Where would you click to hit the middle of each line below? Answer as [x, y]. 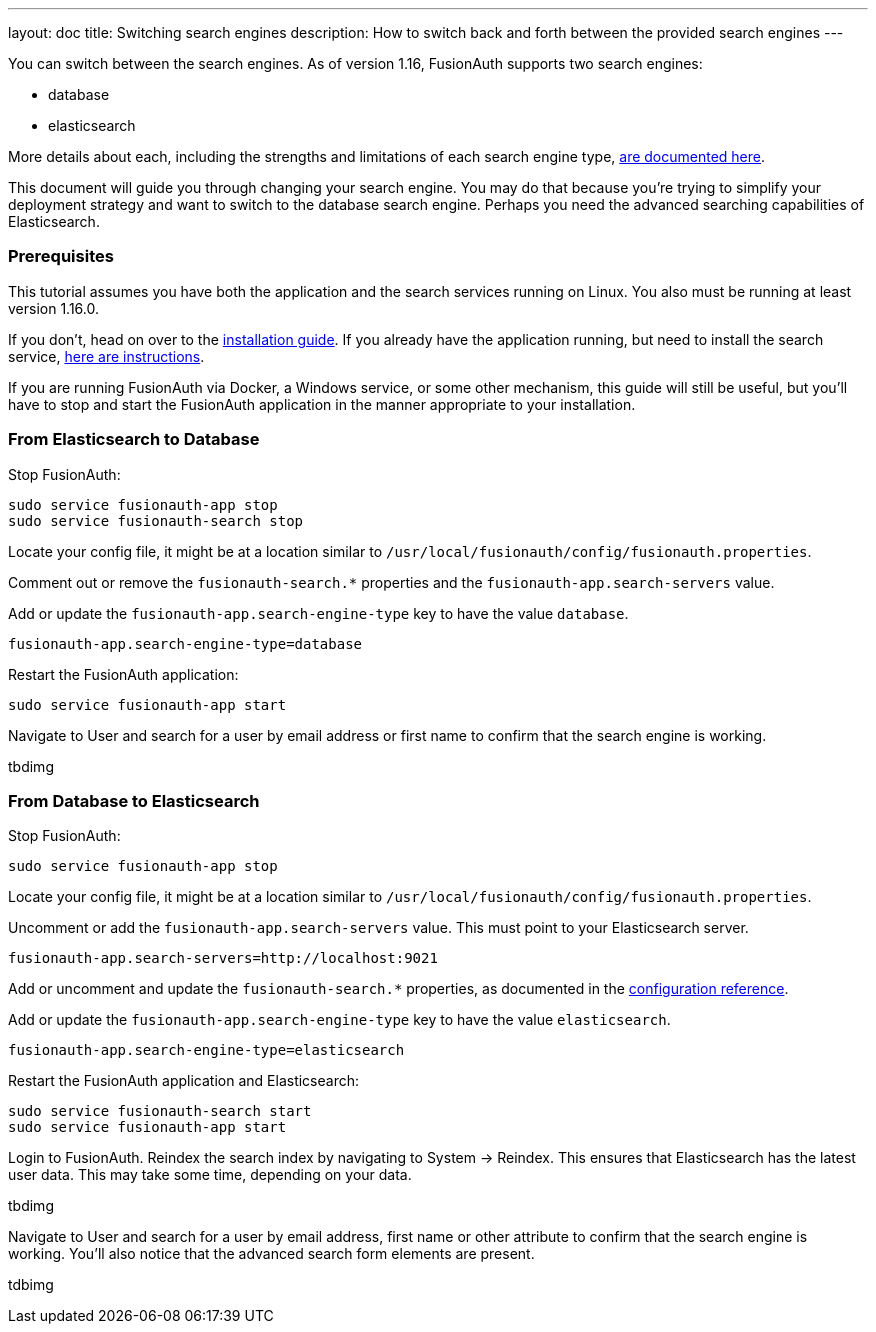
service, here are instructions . [106, 356]
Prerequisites [61, 256]
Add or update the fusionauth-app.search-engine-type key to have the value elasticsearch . [339, 1020]
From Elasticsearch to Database [134, 439]
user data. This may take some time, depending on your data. [210, 1175]
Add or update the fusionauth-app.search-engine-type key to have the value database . [318, 613]
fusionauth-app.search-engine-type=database [185, 643]
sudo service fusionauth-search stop [156, 520]
